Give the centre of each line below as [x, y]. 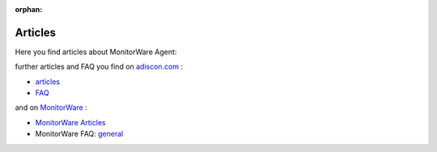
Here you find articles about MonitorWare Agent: [96, 52]
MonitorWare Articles [70, 122]
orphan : [29, 9]
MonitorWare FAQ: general [79, 134]
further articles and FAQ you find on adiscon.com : [99, 67]
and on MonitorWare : [51, 108]
